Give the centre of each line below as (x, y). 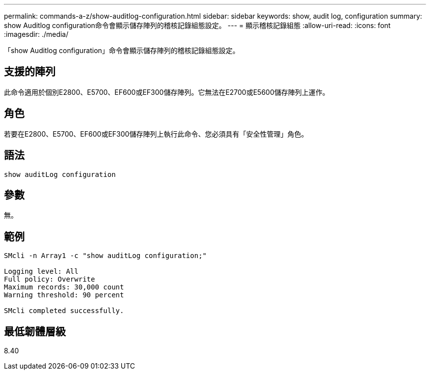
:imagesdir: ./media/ (36, 34)
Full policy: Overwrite (50, 279)
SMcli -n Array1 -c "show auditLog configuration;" (106, 256)
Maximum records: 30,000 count (64, 287)
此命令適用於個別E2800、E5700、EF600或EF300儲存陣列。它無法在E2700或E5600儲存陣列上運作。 (167, 92)
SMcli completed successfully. (64, 311)
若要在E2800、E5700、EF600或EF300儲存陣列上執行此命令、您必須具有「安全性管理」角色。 (156, 134)
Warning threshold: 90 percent (64, 295)
